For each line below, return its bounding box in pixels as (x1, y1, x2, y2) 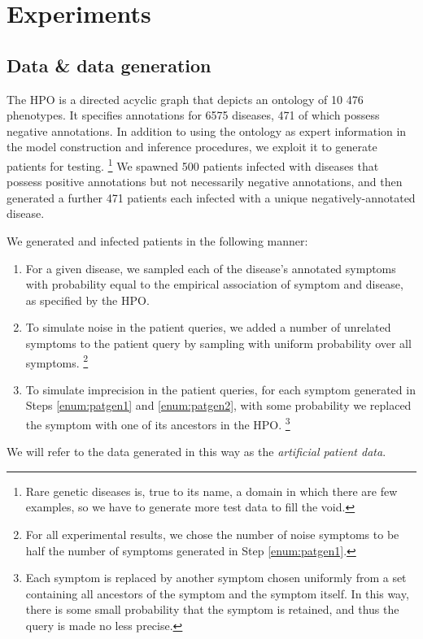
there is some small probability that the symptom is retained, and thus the (25, 601, 399, 618)
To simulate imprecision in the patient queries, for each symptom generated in (25, 380, 416, 398)
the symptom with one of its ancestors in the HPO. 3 (25, 413, 290, 433)
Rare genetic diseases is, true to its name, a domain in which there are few (25, 482, 398, 499)
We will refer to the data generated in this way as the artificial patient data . (7, 443, 386, 460)
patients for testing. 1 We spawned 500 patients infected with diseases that (7, 154, 379, 174)
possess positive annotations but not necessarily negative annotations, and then (7, 173, 403, 190)
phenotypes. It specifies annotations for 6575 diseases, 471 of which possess (7, 106, 380, 124)
